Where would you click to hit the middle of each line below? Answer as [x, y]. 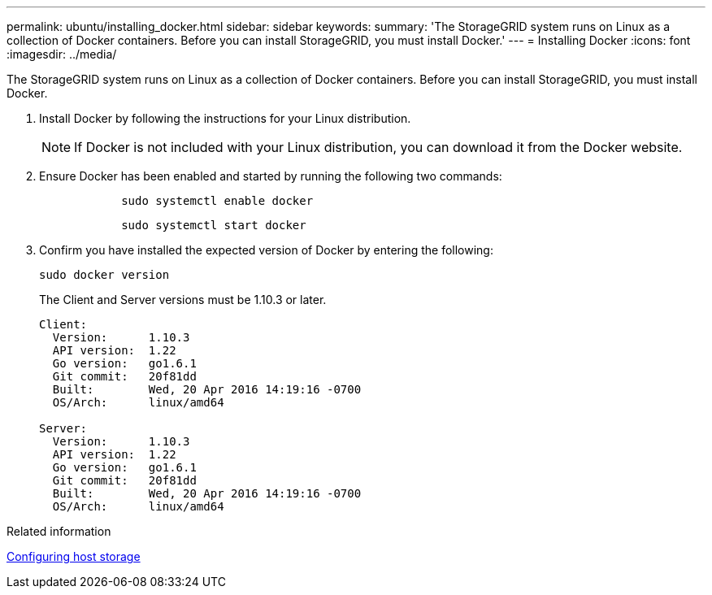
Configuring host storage [74, 556]
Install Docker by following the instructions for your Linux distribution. [225, 118]
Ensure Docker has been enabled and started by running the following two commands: [271, 176]
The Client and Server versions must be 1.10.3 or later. [183, 300]
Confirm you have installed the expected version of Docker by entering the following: [266, 250]
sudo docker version [104, 275]
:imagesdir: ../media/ [62, 54]
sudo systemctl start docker [214, 225]
